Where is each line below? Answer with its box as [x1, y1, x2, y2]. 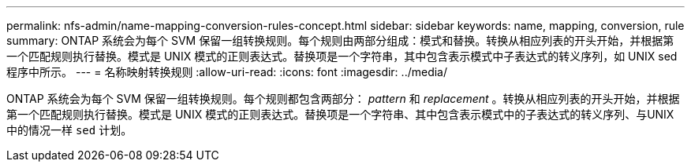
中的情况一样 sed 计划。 [6, 123, 133, 137]
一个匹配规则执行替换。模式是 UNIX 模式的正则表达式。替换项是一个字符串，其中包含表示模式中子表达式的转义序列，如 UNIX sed [6, 49, 678, 63]
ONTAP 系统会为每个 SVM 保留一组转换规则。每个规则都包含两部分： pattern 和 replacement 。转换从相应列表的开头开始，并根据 [6, 92, 680, 105]
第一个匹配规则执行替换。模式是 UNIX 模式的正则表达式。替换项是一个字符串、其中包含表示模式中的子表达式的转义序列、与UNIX [6, 108, 674, 121]
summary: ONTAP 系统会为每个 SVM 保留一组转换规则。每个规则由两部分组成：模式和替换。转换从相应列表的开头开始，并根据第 [6, 34, 674, 47]
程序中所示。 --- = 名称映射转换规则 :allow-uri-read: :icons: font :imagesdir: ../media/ [6, 65, 448, 79]
